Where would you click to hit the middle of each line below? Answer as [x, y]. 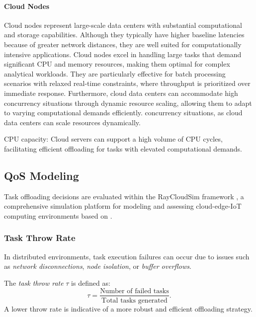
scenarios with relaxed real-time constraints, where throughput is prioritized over [127, 83]
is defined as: [91, 282]
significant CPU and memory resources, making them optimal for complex [117, 64]
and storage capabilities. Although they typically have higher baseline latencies [124, 35]
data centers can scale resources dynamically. [72, 122]
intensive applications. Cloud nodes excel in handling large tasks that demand [123, 54]
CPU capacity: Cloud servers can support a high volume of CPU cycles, [113, 139]
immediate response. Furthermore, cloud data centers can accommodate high [121, 93]
